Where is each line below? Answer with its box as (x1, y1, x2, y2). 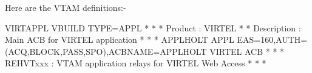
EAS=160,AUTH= (237, 33, 308, 46)
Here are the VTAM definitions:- (5, 1, 126, 13)
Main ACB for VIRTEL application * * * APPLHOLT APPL (5, 33, 234, 46)
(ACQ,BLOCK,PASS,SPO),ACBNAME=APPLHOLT (5, 45, 207, 57)
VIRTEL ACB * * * (209, 45, 285, 57)
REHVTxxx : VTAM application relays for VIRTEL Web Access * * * (5, 57, 266, 69)
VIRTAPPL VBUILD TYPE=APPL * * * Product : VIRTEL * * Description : (5, 21, 301, 34)
